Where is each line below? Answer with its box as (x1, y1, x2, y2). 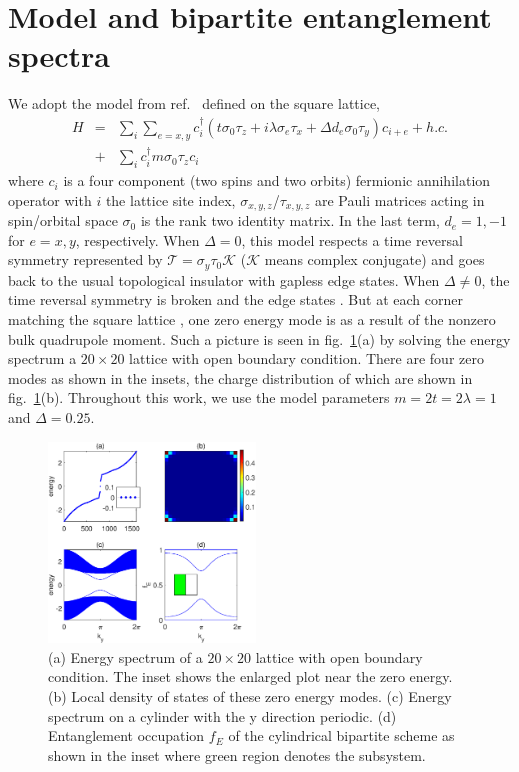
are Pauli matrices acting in (315, 189, 485, 210)
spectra (8, 35, 111, 76)
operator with (8, 189, 92, 210)
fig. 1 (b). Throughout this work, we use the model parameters (8, 387, 390, 408)
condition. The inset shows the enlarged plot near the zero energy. (48, 666, 453, 687)
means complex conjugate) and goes (264, 249, 485, 270)
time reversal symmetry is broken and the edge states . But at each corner (8, 289, 463, 310)
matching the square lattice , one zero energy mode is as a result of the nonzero (8, 309, 496, 330)
